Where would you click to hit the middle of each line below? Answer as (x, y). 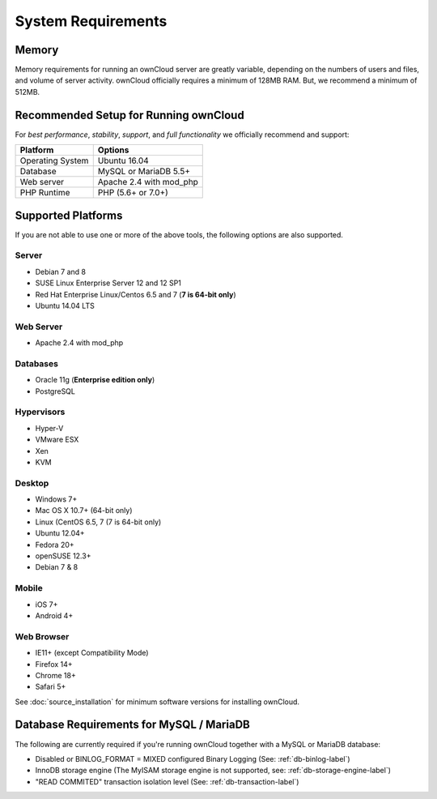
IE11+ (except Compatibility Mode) (92, 653)
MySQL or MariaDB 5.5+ (144, 172)
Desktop (32, 483)
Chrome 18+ (55, 675)
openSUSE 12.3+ (63, 556)
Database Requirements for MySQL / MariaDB (132, 725)
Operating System (54, 160)
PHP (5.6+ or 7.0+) (133, 193)
